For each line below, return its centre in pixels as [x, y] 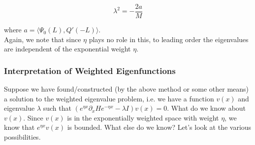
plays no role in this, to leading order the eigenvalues [169, 39]
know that [19, 127]
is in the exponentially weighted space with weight [143, 117]
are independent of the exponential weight [67, 49]
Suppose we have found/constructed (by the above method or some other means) [127, 89]
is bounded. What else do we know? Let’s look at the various [159, 127]
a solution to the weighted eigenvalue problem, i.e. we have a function [109, 98]
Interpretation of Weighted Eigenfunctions [90, 70]
